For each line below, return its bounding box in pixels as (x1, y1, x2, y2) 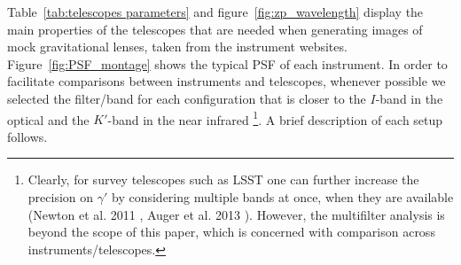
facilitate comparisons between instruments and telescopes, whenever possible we (7, 72, 446, 90)
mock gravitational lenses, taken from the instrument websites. (7, 37, 348, 56)
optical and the (7, 110, 90, 129)
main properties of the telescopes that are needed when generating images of (7, 19, 423, 38)
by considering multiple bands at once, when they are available (111, 188, 454, 206)
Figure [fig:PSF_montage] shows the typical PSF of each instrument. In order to (7, 54, 448, 73)
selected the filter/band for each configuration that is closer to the (7, 89, 366, 107)
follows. (7, 127, 48, 145)
